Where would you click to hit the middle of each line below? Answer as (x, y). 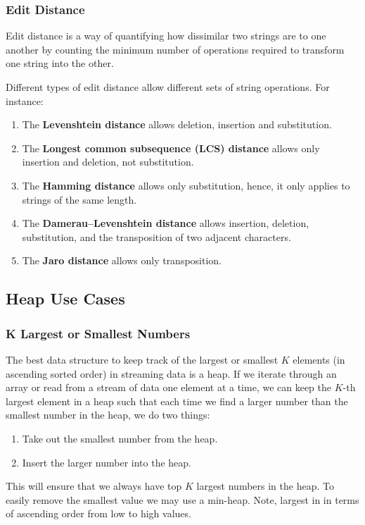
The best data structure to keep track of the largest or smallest (142, 359)
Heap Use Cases (65, 298)
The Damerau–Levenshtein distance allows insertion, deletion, (166, 223)
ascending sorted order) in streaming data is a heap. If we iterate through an (171, 373)
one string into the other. (60, 63)
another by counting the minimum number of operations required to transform (175, 49)
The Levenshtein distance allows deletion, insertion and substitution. (177, 124)
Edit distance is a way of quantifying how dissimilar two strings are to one (166, 36)
